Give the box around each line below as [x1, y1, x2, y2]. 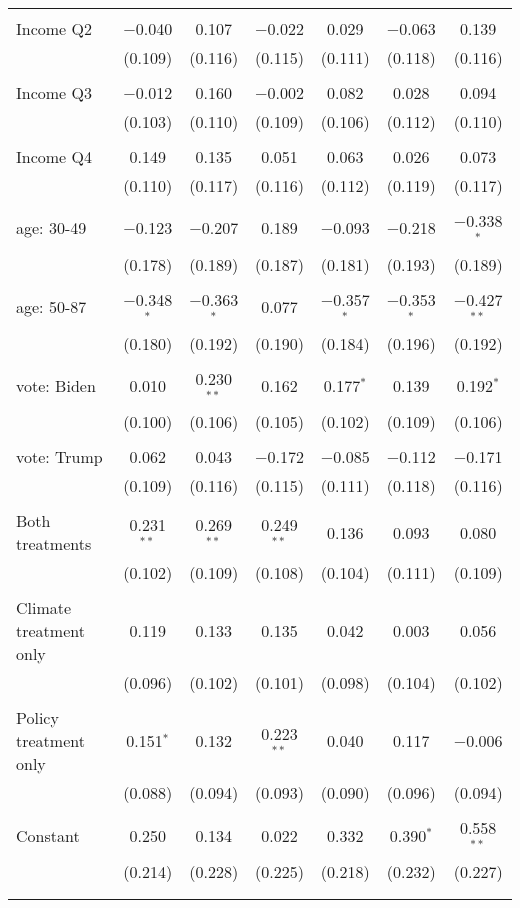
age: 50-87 [16, 295, 87, 319]
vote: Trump [16, 445, 103, 469]
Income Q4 [16, 145, 92, 168]
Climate [16, 596, 72, 620]
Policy [16, 706, 59, 730]
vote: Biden [16, 373, 96, 397]
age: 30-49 [16, 216, 87, 240]
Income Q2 [16, 17, 92, 40]
